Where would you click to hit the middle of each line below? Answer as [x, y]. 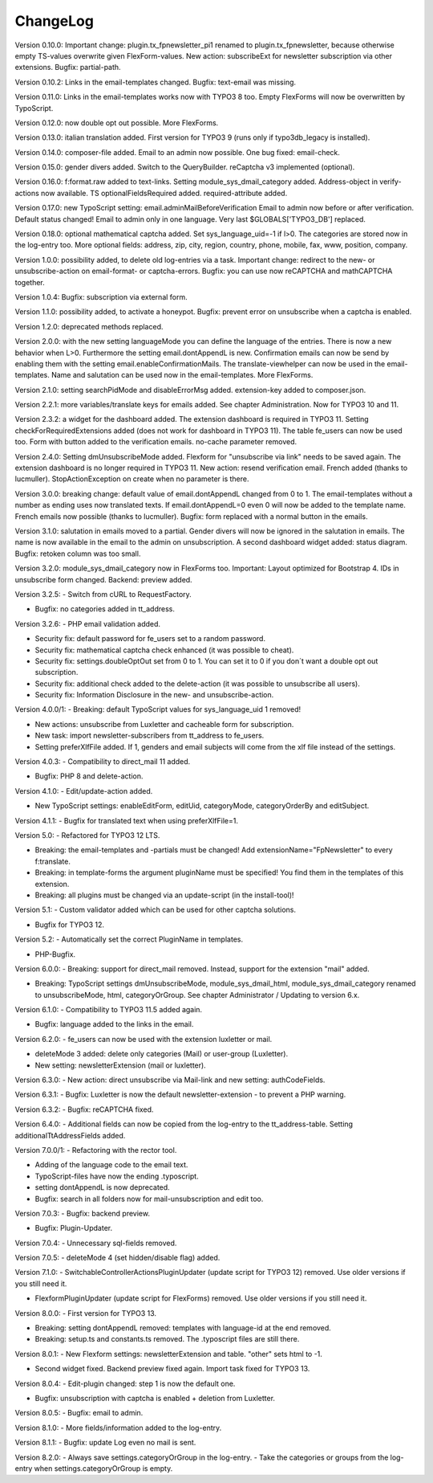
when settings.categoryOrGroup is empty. [103, 1468]
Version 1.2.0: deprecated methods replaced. [89, 326]
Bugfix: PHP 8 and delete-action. [89, 776]
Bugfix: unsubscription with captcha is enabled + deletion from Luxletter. [155, 1398]
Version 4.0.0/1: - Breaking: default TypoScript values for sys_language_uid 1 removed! [158, 709]
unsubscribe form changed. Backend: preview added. [103, 579]
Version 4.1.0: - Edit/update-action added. [84, 791]
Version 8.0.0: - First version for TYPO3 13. [85, 1313]
